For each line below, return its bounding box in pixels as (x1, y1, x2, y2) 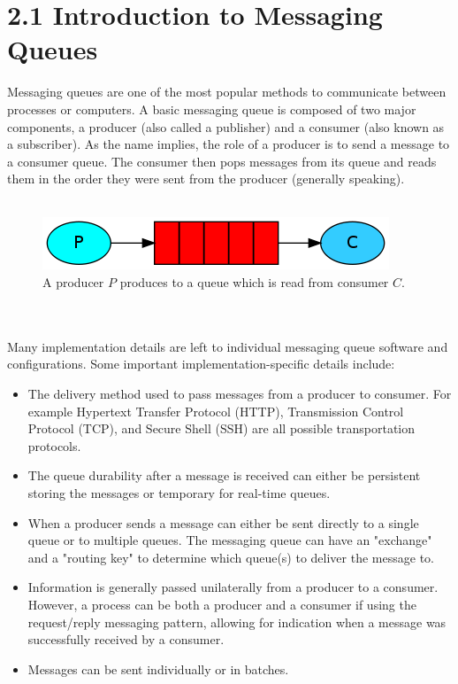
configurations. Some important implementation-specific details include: (7, 354, 395, 373)
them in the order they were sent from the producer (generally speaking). (7, 169, 405, 188)
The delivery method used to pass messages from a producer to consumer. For (27, 385, 452, 403)
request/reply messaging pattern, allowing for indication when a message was (27, 612, 447, 631)
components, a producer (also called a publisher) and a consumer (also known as (7, 117, 445, 136)
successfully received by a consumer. (27, 630, 225, 649)
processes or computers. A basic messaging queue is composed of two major (7, 99, 416, 118)
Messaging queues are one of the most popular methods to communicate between (7, 82, 447, 101)
